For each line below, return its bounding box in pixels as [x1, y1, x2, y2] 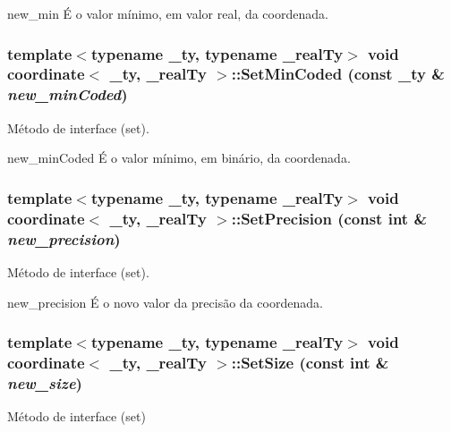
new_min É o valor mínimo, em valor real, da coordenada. [7, 4, 328, 22]
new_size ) [7, 371, 82, 394]
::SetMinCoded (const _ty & [231, 63, 445, 85]
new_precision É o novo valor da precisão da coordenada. [7, 292, 323, 311]
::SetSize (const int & [231, 351, 389, 373]
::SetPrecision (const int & [231, 207, 428, 229]
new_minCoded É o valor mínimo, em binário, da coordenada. [7, 148, 351, 167]
